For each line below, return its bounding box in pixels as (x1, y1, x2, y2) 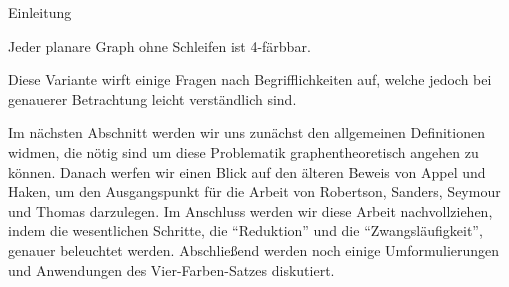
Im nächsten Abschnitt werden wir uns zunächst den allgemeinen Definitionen (8, 122, 485, 143)
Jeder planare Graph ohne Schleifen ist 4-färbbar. (8, 35, 311, 56)
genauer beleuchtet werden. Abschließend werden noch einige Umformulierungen (8, 239, 500, 260)
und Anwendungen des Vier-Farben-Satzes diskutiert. (8, 259, 335, 280)
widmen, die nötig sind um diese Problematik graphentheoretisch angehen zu (8, 141, 479, 162)
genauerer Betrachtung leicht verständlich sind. (8, 88, 297, 109)
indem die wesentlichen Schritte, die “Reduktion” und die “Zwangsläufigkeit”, (8, 220, 483, 241)
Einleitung (8, 2, 72, 22)
